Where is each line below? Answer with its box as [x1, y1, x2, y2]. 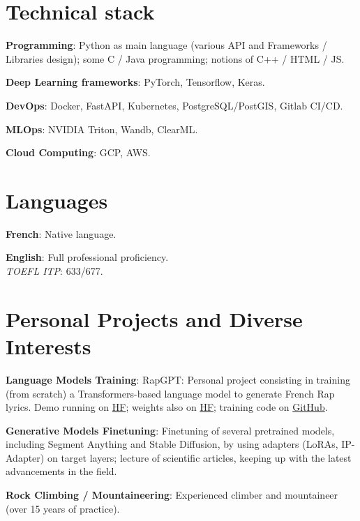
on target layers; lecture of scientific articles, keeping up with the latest [47, 450, 352, 465]
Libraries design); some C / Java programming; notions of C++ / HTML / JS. [6, 51, 345, 66]
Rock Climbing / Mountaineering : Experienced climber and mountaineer [6, 488, 338, 502]
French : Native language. [6, 226, 117, 241]
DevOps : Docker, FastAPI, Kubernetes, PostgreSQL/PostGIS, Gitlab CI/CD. [6, 98, 343, 112]
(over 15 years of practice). [6, 501, 120, 515]
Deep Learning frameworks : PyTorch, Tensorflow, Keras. [6, 75, 265, 89]
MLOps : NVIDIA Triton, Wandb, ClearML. [6, 121, 198, 136]
